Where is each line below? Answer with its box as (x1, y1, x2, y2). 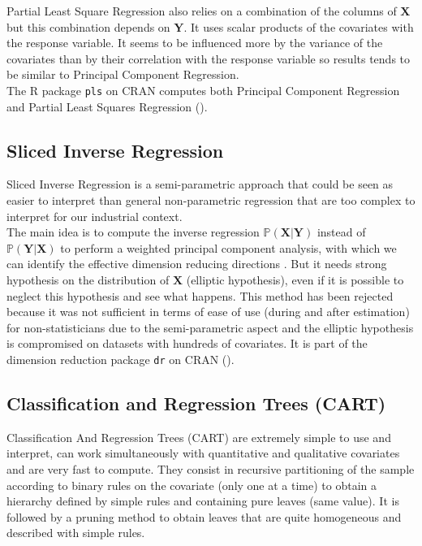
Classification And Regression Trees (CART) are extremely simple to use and (6, 428, 391, 445)
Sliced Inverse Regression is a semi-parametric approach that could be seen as (6, 175, 394, 193)
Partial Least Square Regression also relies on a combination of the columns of (6, 2, 397, 19)
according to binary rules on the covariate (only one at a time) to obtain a (6, 476, 377, 493)
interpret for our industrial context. (6, 207, 183, 224)
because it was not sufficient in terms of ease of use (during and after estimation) (6, 303, 410, 320)
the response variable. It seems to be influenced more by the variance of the (6, 34, 383, 51)
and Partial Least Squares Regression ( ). (6, 97, 208, 115)
